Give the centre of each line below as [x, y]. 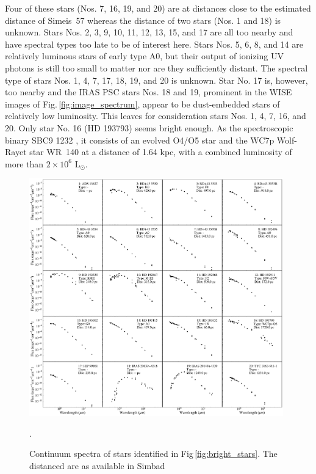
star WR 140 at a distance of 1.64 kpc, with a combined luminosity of [161, 152]
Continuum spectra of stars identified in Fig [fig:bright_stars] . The [153, 454]
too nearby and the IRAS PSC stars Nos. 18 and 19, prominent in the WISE [149, 92]
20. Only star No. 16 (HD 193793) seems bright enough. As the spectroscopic [149, 127]
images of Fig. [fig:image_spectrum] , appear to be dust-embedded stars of [142, 104]
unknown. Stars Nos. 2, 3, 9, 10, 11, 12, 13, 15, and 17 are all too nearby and [149, 32]
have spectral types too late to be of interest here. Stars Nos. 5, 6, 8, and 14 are [154, 44]
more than [24, 163]
